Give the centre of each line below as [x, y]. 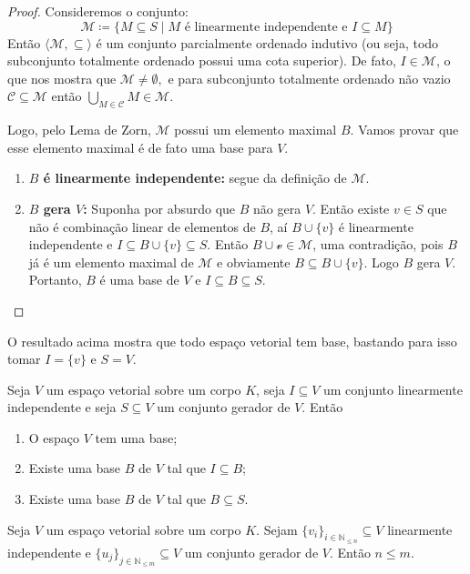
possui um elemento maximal [255, 130]
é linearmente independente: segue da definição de [195, 178]
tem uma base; [136, 437]
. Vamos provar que [404, 130]
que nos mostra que [62, 78]
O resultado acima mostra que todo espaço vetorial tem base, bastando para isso [232, 341]
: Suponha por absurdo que [159, 208]
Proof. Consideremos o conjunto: [98, 11]
